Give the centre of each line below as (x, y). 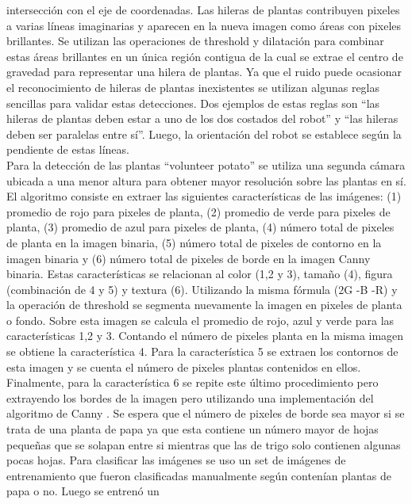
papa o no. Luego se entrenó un (83, 491)
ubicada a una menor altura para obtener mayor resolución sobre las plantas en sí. (206, 180)
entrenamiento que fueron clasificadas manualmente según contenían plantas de (199, 475)
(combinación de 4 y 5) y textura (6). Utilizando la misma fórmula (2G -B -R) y (202, 289)
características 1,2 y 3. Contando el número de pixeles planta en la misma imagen (205, 336)
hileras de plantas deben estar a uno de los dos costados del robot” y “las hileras (202, 118)
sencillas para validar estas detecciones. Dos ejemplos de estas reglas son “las (193, 103)
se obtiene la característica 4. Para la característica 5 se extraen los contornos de (202, 351)
